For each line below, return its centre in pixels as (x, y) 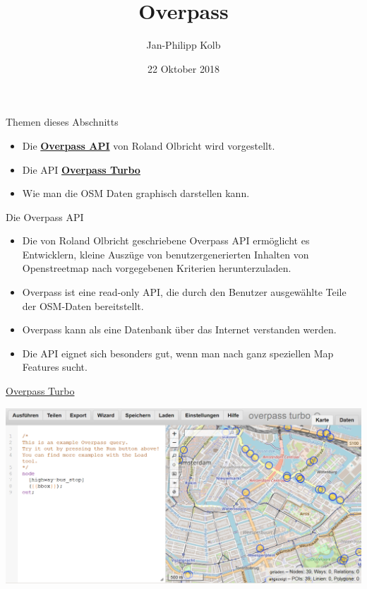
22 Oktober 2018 (183, 68)
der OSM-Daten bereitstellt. (83, 305)
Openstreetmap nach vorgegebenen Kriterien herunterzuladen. (157, 268)
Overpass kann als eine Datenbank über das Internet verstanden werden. (179, 329)
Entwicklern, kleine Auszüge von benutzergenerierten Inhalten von (166, 254)
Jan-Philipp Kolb (183, 45)
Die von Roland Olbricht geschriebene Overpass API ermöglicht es (166, 240)
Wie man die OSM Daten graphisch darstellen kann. (136, 193)
